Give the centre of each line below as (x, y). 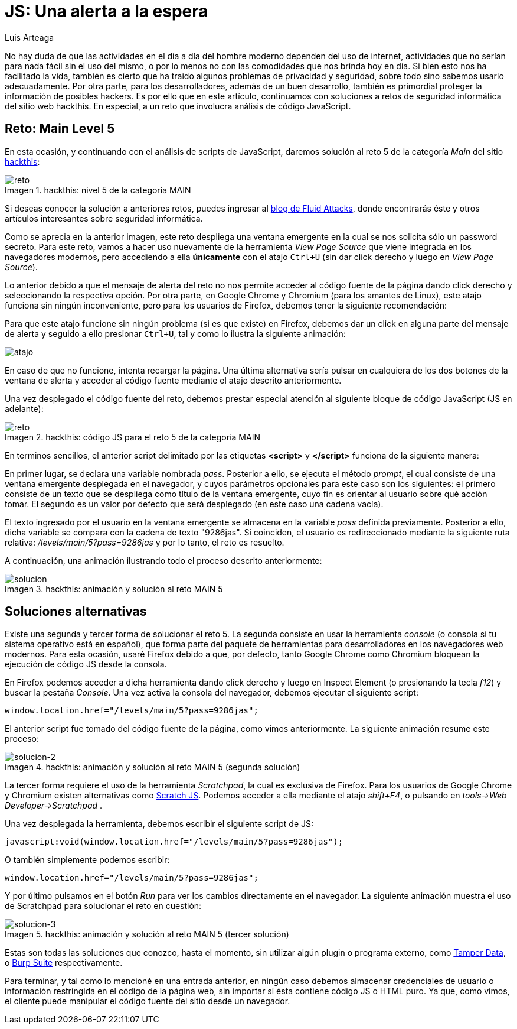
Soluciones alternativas (76, 612)
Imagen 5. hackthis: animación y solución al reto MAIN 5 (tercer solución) (147, 934)
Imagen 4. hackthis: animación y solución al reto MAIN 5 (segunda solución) (153, 767)
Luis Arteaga (30, 37)
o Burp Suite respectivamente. (64, 963)
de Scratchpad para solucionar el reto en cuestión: (103, 906)
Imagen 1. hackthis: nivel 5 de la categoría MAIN (98, 190)
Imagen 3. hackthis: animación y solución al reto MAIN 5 (114, 589)
